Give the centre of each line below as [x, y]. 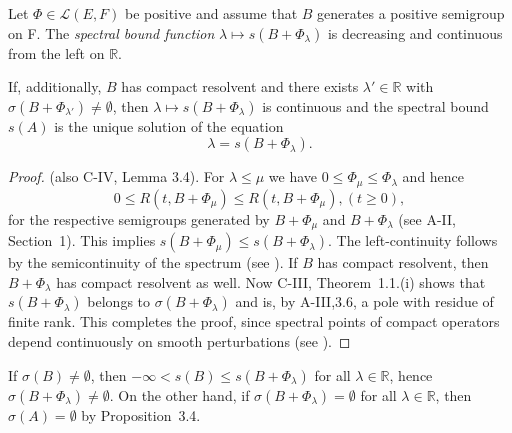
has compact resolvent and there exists [240, 86]
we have [293, 176]
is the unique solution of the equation [169, 125]
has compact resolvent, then [403, 262]
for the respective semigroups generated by [139, 218]
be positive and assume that [211, 13]
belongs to [119, 301]
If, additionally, [55, 86]
